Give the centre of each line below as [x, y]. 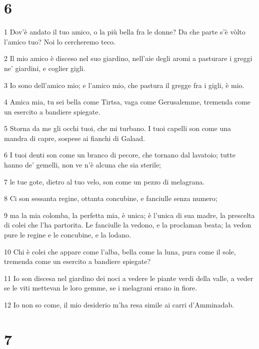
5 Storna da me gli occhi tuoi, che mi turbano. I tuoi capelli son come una [117, 128]
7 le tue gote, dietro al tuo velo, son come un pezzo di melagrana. [104, 181]
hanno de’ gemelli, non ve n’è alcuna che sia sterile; [83, 165]
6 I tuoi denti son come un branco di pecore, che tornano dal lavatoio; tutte [120, 155]
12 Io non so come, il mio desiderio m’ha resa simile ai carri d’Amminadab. [119, 304]
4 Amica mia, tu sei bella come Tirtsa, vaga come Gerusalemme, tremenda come [127, 102]
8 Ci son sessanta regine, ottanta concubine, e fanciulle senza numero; [111, 198]
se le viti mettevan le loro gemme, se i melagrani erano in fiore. [101, 288]
